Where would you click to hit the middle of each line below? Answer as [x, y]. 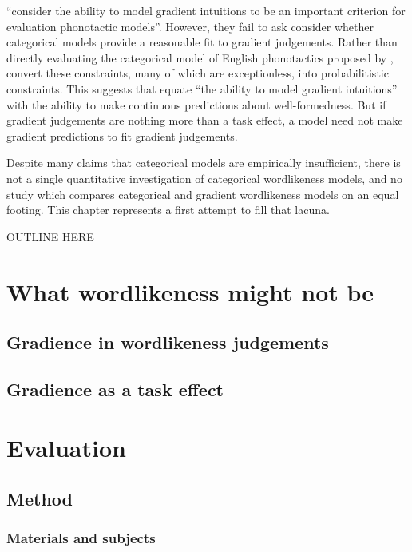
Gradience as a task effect [115, 389]
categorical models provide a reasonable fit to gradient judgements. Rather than [202, 42]
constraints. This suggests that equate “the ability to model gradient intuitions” [202, 88]
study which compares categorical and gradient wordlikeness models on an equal [203, 194]
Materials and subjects [81, 538]
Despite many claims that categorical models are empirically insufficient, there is [204, 163]
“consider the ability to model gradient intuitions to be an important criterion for [206, 10]
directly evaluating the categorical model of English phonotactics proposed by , [200, 57]
